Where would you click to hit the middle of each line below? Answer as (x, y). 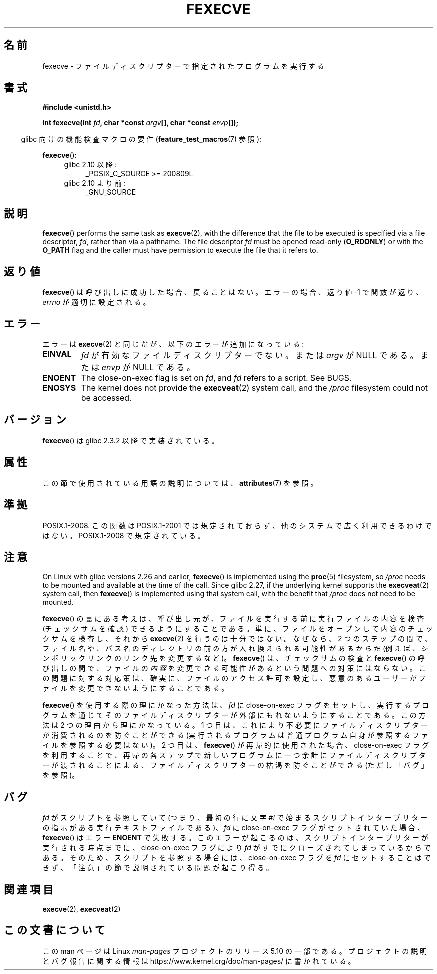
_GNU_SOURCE (111, 192)
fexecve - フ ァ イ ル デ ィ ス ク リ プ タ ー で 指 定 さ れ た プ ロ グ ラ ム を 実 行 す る (183, 66)
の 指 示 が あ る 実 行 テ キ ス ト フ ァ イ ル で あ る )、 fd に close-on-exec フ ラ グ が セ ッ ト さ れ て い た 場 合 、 (233, 828)
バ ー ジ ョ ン (35, 420)
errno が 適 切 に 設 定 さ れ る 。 (96, 302)
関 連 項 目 (29, 889)
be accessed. (106, 398)
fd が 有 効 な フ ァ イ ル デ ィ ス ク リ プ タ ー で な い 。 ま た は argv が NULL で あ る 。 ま (255, 355)
